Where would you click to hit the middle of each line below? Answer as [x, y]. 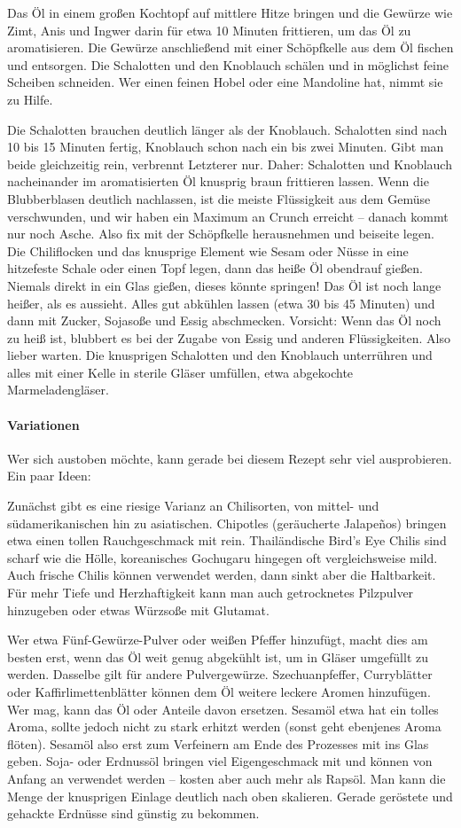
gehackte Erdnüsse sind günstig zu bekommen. [133, 813]
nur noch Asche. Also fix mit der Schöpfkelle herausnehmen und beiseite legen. [221, 234]
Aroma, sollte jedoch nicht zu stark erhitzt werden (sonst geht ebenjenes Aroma [224, 726]
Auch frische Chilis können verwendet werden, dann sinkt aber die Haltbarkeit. [222, 575]
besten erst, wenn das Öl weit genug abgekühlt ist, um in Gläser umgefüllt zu [218, 656]
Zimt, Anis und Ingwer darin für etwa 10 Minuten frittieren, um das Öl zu [209, 30]
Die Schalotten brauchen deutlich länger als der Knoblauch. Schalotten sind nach [227, 129]
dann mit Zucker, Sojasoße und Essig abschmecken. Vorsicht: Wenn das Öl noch [224, 320]
